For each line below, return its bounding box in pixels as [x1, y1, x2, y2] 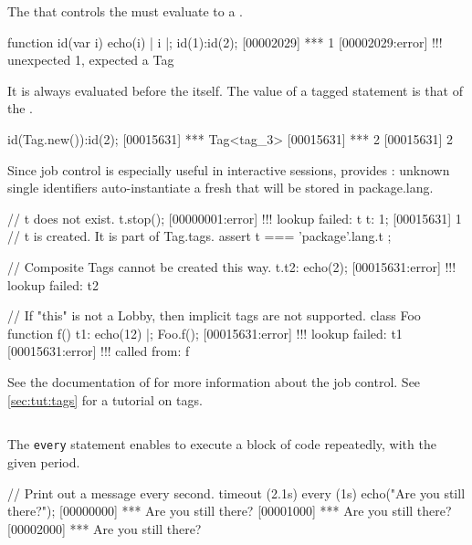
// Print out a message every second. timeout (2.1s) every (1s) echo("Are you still [7, 483, 466, 502]
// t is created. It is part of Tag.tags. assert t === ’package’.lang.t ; [7, 226, 392, 246]
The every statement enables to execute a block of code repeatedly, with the [7, 435, 436, 454]
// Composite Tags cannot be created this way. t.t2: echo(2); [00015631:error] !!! [7, 257, 456, 276]
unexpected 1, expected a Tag [7, 50, 174, 69]
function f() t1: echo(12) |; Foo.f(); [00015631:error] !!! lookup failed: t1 [7, 323, 403, 342]
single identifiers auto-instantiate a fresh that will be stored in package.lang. [7, 178, 434, 197]
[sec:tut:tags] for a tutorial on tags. [7, 390, 203, 409]
